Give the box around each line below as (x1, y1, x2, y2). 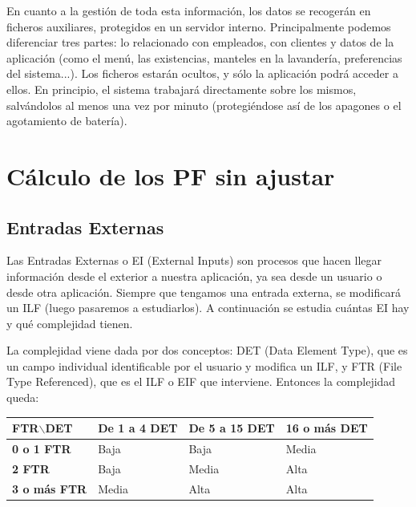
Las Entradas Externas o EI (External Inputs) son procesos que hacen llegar (6, 252, 382, 269)
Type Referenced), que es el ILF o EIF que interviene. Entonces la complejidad (6, 373, 396, 390)
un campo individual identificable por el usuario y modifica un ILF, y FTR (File (6, 357, 402, 374)
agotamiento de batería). (6, 112, 127, 129)
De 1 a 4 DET (98, 420, 178, 436)
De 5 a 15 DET (188, 420, 275, 436)
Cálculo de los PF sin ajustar (6, 159, 335, 192)
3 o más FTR (12, 480, 87, 497)
